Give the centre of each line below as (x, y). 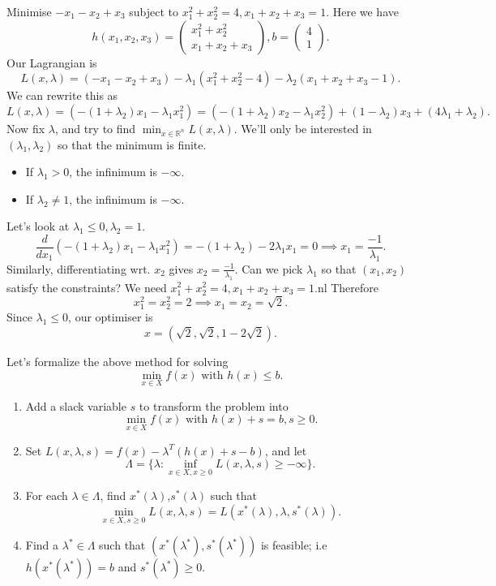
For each (47, 496)
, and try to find (95, 128)
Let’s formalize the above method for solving (118, 362)
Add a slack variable (76, 405)
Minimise (29, 11)
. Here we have (362, 11)
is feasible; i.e (294, 545)
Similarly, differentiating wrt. (79, 268)
